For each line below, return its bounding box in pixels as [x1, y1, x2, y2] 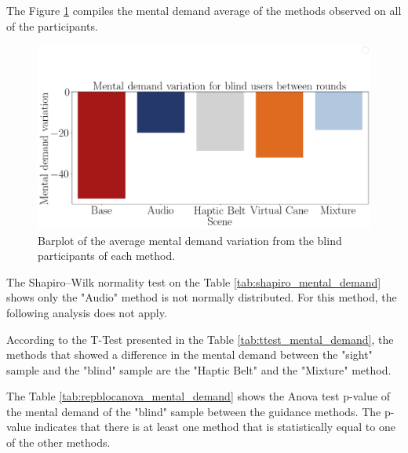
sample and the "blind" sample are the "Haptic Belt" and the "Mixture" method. [6, 361, 392, 378]
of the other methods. [6, 434, 111, 451]
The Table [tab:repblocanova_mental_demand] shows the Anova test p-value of [6, 388, 391, 404]
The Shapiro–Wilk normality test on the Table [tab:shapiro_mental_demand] [6, 273, 381, 290]
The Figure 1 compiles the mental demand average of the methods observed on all [6, 2, 402, 18]
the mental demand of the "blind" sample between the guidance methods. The [6, 403, 381, 419]
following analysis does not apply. [6, 304, 167, 320]
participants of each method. [38, 247, 176, 264]
